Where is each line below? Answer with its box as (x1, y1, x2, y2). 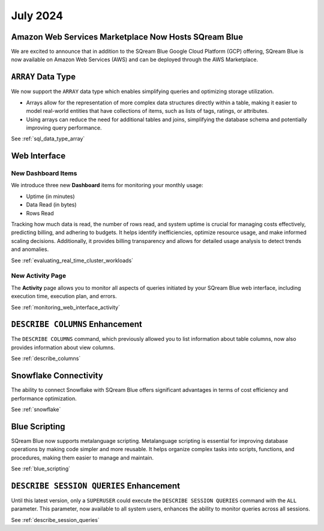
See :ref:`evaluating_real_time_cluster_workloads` (11, 257, 134, 264)
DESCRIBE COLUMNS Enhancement (11, 319, 142, 329)
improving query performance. (26, 124, 102, 131)
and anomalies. (11, 246, 49, 253)
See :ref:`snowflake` (11, 406, 61, 413)
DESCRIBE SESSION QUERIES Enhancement (11, 481, 180, 491)
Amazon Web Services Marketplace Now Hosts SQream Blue (11, 32, 243, 42)
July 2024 (11, 9, 63, 22)
